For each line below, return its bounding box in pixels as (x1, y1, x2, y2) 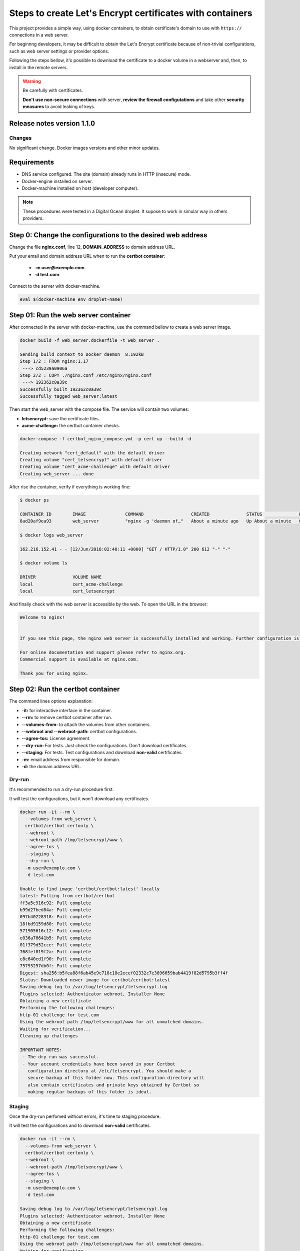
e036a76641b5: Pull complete (19, 935, 91, 941)
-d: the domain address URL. (21, 764, 81, 769)
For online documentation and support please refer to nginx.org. (19, 650, 186, 655)
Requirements (9, 158, 54, 167)
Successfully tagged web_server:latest (19, 393, 117, 399)
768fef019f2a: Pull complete (19, 949, 91, 955)
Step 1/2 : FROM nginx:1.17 (19, 358, 88, 364)
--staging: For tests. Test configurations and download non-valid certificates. (21, 750, 183, 756)
